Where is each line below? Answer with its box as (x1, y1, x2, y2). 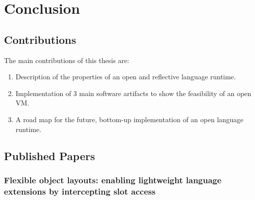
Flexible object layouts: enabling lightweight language (4, 173, 221, 186)
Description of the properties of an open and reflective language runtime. (15, 71, 236, 82)
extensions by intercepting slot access (4, 185, 156, 197)
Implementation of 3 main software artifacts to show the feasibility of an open (15, 88, 252, 98)
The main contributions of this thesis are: (4, 55, 129, 65)
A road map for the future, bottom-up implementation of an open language (15, 114, 244, 124)
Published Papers (4, 148, 95, 163)
